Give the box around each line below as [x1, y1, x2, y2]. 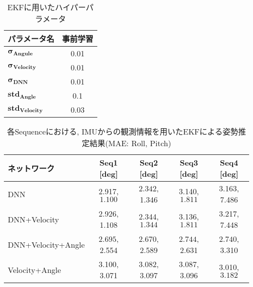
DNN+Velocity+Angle [8, 238, 85, 250]
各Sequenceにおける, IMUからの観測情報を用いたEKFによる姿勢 [7, 126, 238, 137]
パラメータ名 [8, 33, 54, 44]
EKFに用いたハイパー [7, 1, 86, 13]
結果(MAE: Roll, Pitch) [90, 137, 171, 149]
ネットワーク [8, 163, 55, 174]
